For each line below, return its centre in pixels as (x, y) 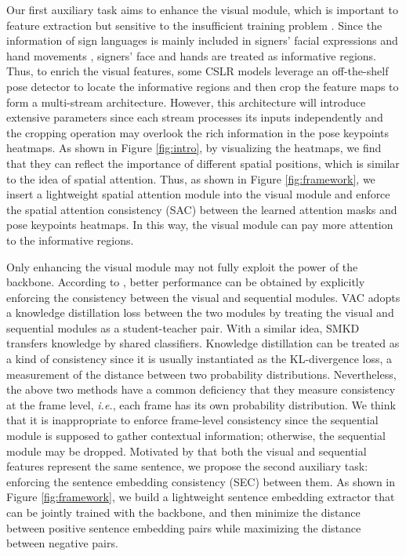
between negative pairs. (62, 543)
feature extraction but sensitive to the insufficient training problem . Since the (194, 25)
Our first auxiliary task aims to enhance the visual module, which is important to (202, 9)
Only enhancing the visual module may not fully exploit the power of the (182, 266)
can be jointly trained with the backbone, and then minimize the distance (183, 512)
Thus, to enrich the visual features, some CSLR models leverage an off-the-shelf (198, 71)
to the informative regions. (70, 240)
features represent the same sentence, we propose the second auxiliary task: (187, 466)
